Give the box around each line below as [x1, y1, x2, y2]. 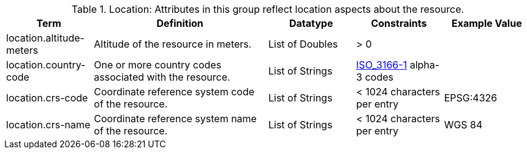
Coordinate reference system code [94, 86, 255, 98]
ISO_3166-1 [356, 59, 408, 71]
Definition [156, 17, 203, 29]
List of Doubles [268, 38, 338, 50]
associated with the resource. [94, 71, 230, 83]
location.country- [6, 59, 86, 71]
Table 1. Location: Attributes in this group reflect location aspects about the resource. [71, 3, 464, 15]
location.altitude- [6, 32, 85, 44]
